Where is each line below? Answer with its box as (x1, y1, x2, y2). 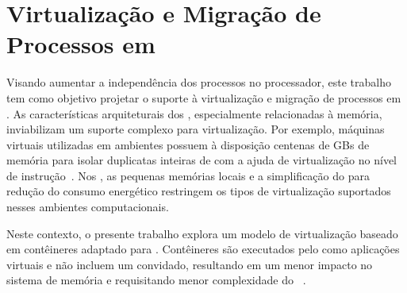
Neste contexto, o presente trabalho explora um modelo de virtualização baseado (6, 225, 398, 241)
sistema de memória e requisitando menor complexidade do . (6, 272, 306, 288)
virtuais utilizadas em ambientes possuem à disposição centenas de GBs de (6, 136, 370, 152)
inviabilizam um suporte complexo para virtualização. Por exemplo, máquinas (6, 121, 385, 137)
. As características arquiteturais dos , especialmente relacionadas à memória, (6, 105, 382, 121)
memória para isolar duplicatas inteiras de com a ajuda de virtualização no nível (6, 152, 397, 168)
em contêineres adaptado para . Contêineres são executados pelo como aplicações (6, 241, 400, 257)
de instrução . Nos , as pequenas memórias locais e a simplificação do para (6, 167, 370, 183)
